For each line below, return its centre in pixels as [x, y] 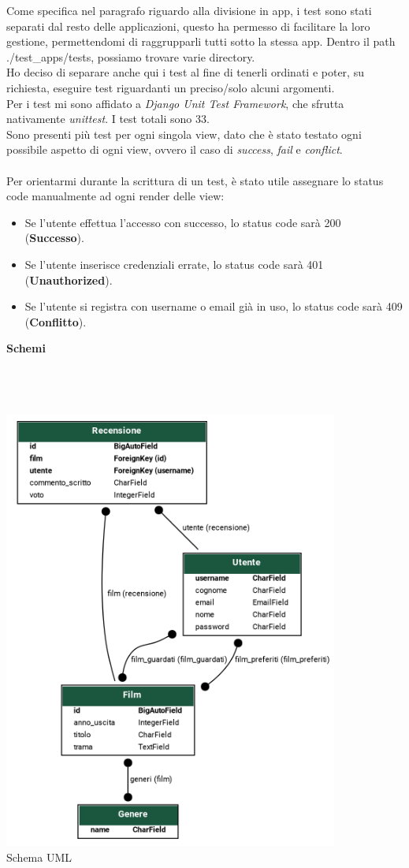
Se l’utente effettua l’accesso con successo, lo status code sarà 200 [183, 222]
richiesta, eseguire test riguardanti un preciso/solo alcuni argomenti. [171, 87]
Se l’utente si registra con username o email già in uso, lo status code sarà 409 [214, 306]
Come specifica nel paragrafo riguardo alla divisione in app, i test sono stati [189, 10]
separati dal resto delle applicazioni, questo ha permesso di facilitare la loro [188, 26]
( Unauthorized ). [69, 279]
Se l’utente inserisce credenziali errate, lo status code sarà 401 [174, 264]
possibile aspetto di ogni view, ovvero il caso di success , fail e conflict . [175, 149]
